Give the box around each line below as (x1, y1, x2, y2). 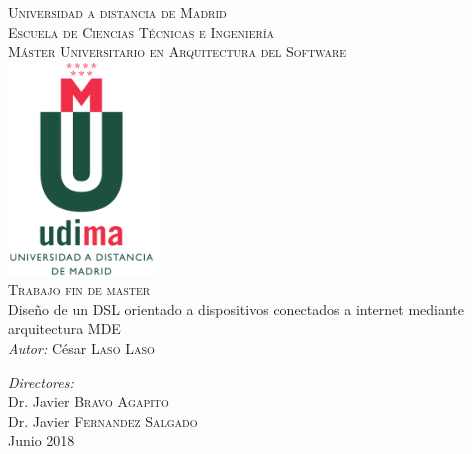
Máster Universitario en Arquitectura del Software (8, 41, 347, 62)
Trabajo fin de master (8, 279, 151, 300)
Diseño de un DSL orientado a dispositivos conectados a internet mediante (8, 298, 465, 319)
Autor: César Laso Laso (8, 337, 155, 358)
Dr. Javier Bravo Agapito (8, 391, 169, 412)
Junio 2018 (8, 430, 75, 451)
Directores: (8, 371, 74, 392)
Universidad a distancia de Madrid (8, 2, 227, 22)
